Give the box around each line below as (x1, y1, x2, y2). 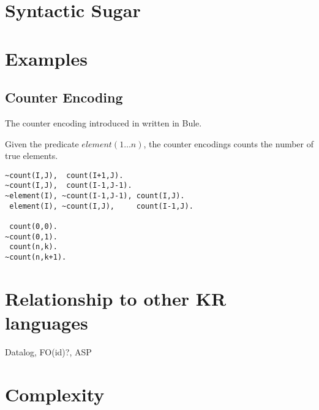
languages (5, 310, 88, 335)
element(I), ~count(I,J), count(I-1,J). (9, 201, 193, 211)
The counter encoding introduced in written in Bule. (5, 116, 202, 129)
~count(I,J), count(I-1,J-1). (5, 181, 132, 190)
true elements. (5, 149, 58, 162)
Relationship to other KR (5, 285, 227, 311)
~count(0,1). (5, 232, 58, 241)
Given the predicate (5, 137, 79, 150)
